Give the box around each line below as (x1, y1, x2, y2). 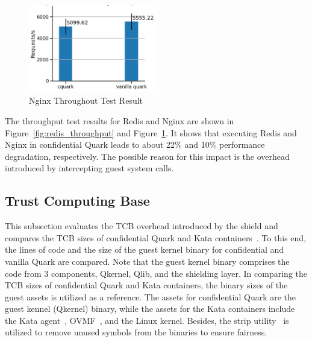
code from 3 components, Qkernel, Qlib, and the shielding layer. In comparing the (5, 267, 307, 279)
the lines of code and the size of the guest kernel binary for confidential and (5, 243, 284, 256)
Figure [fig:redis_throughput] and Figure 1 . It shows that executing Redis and (5, 126, 297, 139)
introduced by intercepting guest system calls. (5, 162, 174, 174)
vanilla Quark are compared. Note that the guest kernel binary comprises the (5, 255, 290, 267)
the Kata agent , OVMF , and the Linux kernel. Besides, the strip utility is (5, 314, 289, 326)
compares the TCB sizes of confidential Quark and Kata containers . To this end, (5, 231, 307, 244)
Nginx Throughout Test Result (29, 94, 143, 107)
